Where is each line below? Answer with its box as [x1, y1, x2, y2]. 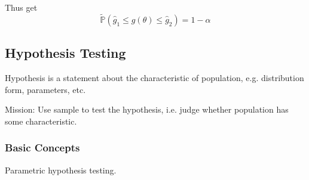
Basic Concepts [5, 140, 80, 155]
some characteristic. [5, 114, 77, 127]
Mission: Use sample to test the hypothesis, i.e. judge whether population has [5, 103, 289, 116]
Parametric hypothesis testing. [5, 163, 117, 176]
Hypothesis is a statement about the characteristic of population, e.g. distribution [5, 72, 304, 84]
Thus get [5, 1, 38, 13]
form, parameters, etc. [5, 83, 86, 95]
